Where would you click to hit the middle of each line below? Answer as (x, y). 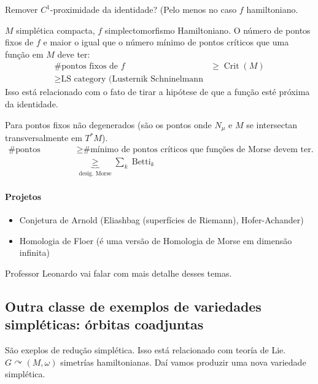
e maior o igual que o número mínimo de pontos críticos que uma (166, 42)
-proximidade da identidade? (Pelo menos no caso (143, 9)
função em (24, 54)
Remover (21, 9)
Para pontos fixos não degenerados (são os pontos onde (108, 124)
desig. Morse (95, 173)
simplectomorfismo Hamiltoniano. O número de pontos (207, 30)
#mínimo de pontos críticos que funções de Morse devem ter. (198, 149)
